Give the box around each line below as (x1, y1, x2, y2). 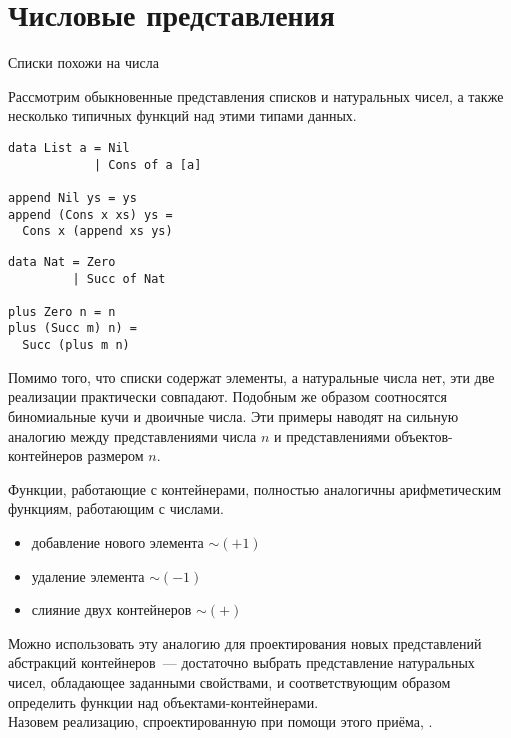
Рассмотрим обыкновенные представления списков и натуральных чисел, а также (8, 85, 504, 106)
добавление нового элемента (31, 531, 204, 552)
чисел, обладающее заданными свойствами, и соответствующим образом (8, 671, 451, 692)
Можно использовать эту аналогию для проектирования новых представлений (8, 632, 482, 653)
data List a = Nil (8, 140, 130, 155)
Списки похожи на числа (8, 52, 159, 73)
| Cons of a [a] (93, 157, 202, 172)
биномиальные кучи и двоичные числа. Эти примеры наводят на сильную (8, 405, 459, 426)
